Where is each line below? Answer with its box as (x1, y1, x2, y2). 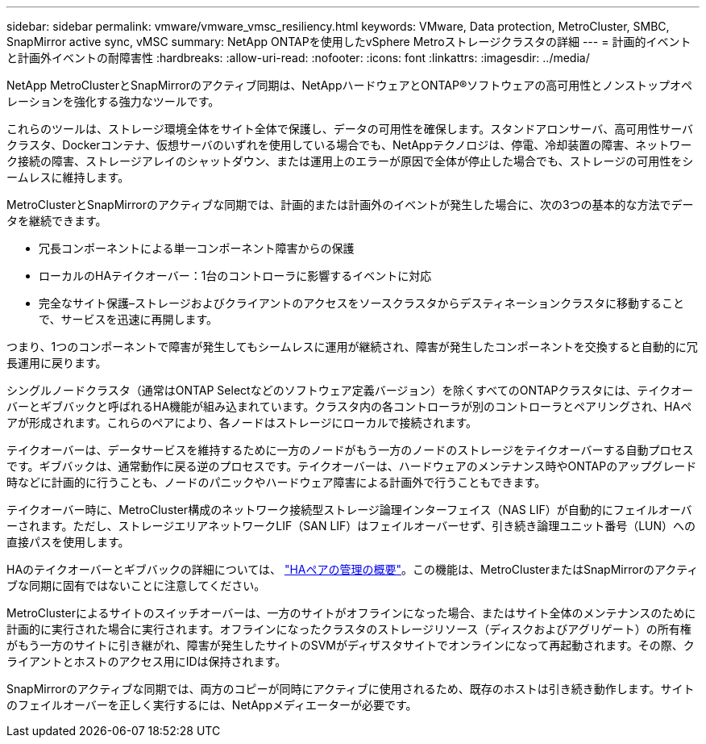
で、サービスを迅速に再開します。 (39, 312, 218, 326)
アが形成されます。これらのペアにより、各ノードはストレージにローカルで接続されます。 (6, 416, 478, 429)
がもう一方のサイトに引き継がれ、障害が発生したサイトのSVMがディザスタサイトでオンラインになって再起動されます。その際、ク (6, 638, 695, 652)
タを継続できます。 (6, 214, 107, 228)
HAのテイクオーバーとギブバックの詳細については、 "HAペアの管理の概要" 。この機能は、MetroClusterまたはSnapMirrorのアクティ (6, 562, 699, 576)
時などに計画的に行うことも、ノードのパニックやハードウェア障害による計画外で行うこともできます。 (6, 475, 546, 489)
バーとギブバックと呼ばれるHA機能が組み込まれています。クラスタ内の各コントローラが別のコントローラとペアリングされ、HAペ (6, 399, 692, 413)
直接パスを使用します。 (6, 535, 130, 549)
